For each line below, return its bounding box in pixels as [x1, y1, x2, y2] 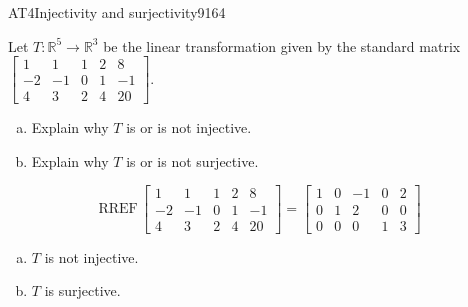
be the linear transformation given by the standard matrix [103, 35, 461, 56]
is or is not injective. [126, 117, 252, 138]
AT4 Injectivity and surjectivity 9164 [8, 2, 226, 22]
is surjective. [44, 280, 121, 301]
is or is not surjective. [126, 150, 259, 171]
